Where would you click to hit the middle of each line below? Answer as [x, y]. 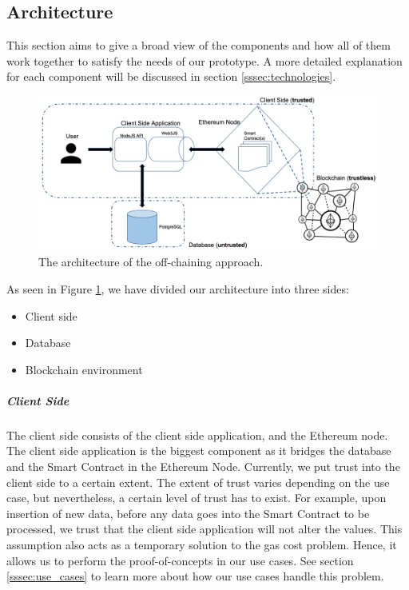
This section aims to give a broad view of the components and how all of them [199, 45]
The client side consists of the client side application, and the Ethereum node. [197, 435]
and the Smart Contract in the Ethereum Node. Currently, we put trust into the [203, 466]
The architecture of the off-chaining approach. [151, 262]
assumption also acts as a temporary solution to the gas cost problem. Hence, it [202, 545]
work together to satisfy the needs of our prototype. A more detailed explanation [204, 60]
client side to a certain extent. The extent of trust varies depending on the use [198, 482]
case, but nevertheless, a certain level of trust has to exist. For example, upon [197, 498]
